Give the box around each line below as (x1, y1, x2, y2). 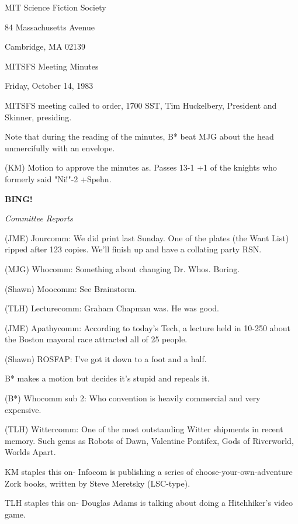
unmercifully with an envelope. (5, 141, 115, 154)
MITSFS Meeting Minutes (5, 60, 99, 72)
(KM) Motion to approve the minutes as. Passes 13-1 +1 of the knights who (5, 161, 277, 173)
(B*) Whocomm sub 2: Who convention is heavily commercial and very (5, 392, 261, 404)
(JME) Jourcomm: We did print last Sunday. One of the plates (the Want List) (5, 231, 289, 244)
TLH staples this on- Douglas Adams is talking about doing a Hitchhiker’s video (5, 497, 293, 509)
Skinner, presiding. (5, 110, 72, 123)
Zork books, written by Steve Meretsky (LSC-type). (5, 477, 190, 489)
